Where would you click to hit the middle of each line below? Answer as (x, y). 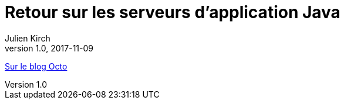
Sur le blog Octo (36, 66)
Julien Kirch (28, 38)
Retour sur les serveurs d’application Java (173, 12)
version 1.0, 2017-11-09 (49, 48)
